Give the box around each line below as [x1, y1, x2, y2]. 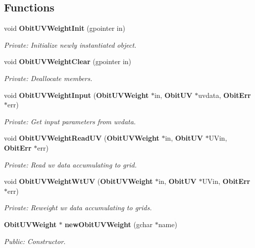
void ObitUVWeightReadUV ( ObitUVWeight [4, 133, 159, 143]
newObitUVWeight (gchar [64, 219, 153, 229]
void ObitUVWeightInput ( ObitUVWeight [4, 89, 149, 100]
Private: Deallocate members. [4, 73, 93, 83]
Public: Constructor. [4, 236, 66, 246]
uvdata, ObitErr [198, 89, 251, 100]
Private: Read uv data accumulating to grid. [4, 159, 137, 169]
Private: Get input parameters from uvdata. [4, 116, 136, 126]
